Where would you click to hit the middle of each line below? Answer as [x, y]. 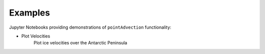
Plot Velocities [36, 36]
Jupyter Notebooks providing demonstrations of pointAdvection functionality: [90, 27]
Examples [29, 13]
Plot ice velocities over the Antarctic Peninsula [80, 43]
